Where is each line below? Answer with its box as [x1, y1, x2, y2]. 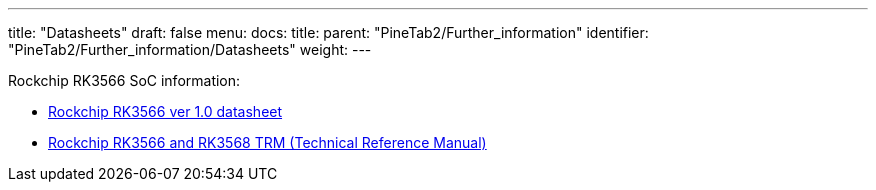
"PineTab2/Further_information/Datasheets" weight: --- [8, 41, 372, 58]
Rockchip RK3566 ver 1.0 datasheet [48, 103, 283, 120]
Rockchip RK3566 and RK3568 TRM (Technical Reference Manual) [48, 134, 487, 151]
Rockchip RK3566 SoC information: [8, 72, 241, 89]
